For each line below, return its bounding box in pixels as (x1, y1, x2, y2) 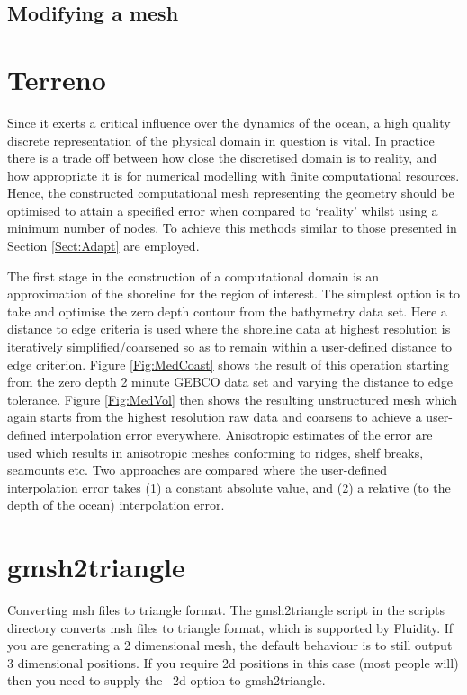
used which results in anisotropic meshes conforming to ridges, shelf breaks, (7, 442, 424, 461)
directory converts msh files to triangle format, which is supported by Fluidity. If (7, 618, 454, 637)
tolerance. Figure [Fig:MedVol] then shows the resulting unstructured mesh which (7, 389, 457, 408)
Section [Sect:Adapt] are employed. (7, 236, 200, 255)
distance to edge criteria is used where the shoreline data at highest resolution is (7, 319, 451, 338)
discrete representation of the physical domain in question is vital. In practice (7, 130, 435, 149)
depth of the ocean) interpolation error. (7, 495, 225, 514)
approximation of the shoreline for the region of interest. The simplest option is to (7, 284, 461, 303)
